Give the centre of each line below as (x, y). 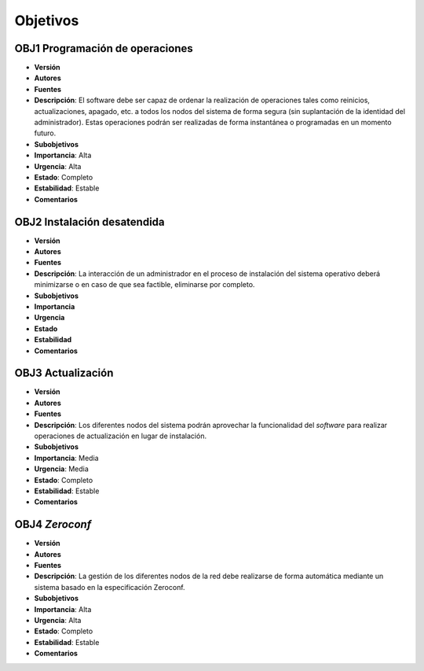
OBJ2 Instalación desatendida (90, 221)
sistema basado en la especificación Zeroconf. (110, 587)
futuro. (45, 133)
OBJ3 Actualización (64, 373)
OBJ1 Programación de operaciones (104, 48)
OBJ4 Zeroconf (53, 524)
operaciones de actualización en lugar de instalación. (121, 436)
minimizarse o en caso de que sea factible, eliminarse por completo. (144, 285)
